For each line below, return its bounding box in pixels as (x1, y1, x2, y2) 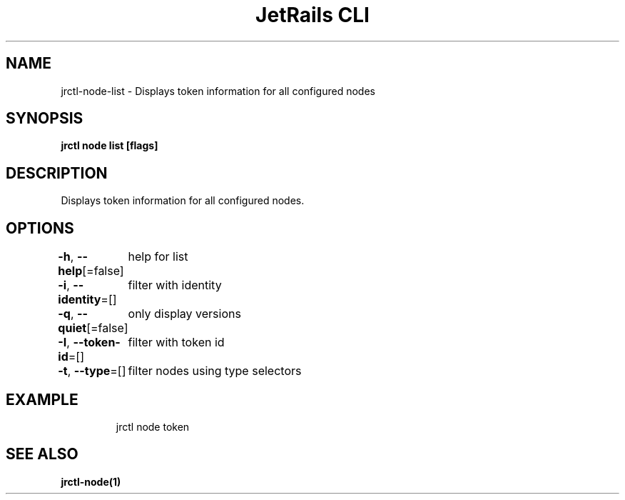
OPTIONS (6, 219, 74, 237)
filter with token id (128, 335, 225, 350)
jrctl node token (116, 420, 190, 433)
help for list (128, 249, 188, 264)
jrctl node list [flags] (61, 139, 158, 152)
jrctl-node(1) (61, 475, 121, 488)
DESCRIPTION (6, 164, 108, 182)
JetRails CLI (255, 3, 370, 27)
